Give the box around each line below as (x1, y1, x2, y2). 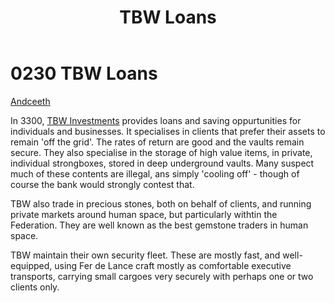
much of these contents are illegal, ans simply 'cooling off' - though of (10, 167, 300, 180)
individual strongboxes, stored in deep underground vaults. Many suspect (10, 157, 315, 169)
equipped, (10, 259, 53, 271)
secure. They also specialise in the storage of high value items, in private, (10, 146, 313, 158)
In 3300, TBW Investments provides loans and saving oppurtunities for (10, 114, 302, 126)
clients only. (10, 281, 60, 293)
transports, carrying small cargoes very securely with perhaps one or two (10, 270, 314, 282)
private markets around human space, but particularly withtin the (10, 208, 278, 220)
